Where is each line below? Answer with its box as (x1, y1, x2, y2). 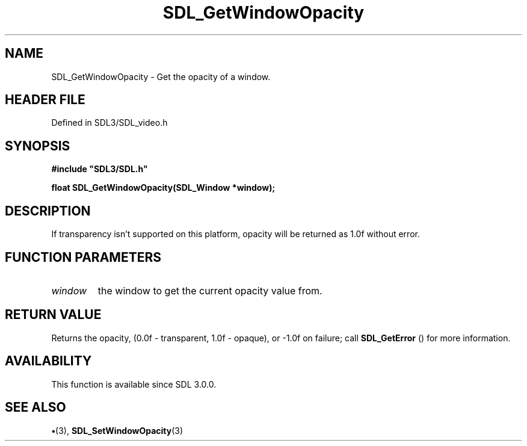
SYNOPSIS (5, 138, 70, 153)
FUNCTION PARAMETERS (5, 249, 161, 265)
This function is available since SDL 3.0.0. (51, 379, 217, 389)
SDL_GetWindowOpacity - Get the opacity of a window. (51, 71, 271, 82)
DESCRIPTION (5, 203, 91, 218)
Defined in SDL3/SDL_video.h (51, 117, 168, 128)
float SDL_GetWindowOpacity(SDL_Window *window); (51, 182, 276, 193)
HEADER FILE (5, 92, 85, 108)
